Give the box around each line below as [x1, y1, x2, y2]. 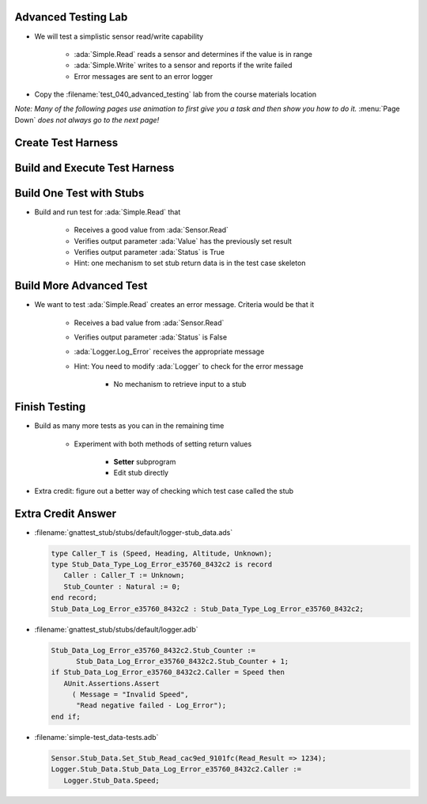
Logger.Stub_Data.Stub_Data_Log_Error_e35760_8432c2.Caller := [51, 764, 302, 774]
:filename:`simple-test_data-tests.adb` [34, 732, 159, 741]
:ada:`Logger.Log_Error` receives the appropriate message [74, 347, 265, 356]
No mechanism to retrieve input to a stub [113, 380, 247, 389]
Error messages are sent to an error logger [74, 71, 213, 81]
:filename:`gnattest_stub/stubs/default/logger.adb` [34, 624, 198, 634]
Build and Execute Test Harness [14, 161, 175, 174]
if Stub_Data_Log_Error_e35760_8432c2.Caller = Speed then [51, 668, 285, 677]
